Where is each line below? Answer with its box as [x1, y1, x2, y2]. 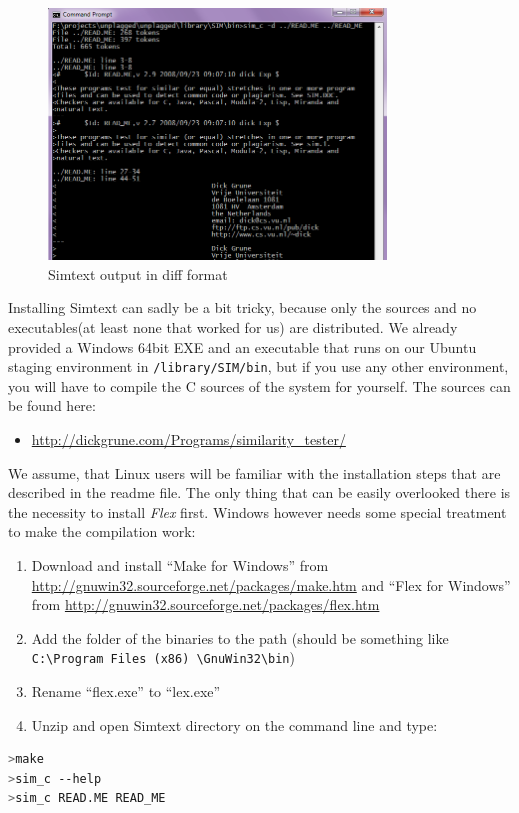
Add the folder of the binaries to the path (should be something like [31, 627, 449, 648]
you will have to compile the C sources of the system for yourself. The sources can [8, 375, 511, 396]
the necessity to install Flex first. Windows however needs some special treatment [8, 501, 507, 522]
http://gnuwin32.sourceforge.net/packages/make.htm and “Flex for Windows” [31, 574, 511, 595]
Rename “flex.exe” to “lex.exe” [31, 680, 221, 701]
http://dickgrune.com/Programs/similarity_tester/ [31, 428, 346, 449]
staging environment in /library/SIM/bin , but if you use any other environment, [8, 356, 509, 377]
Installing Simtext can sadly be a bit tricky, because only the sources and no [8, 297, 477, 318]
